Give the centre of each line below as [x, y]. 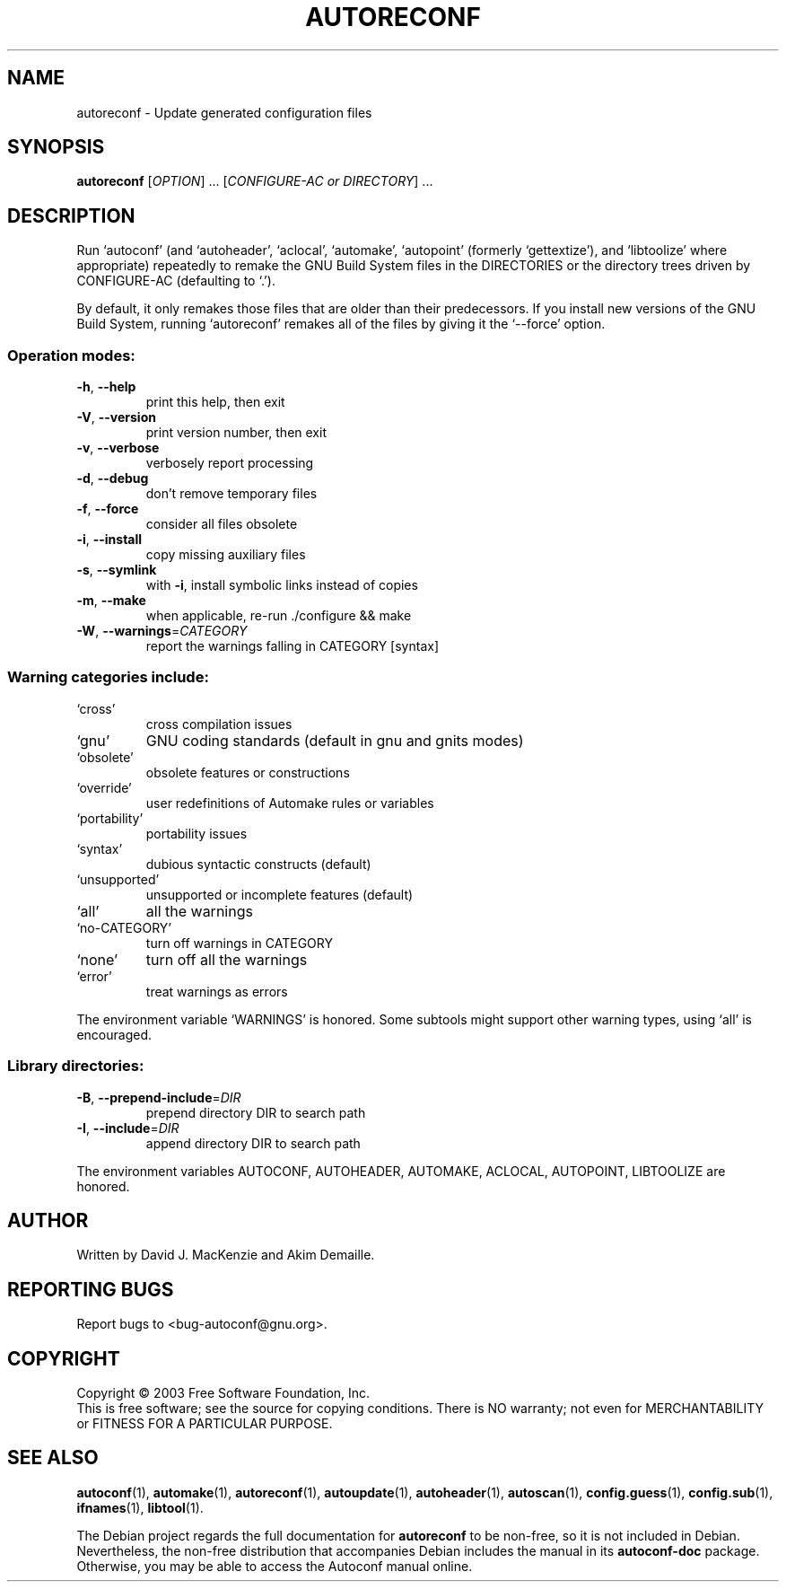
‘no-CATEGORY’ [124, 927]
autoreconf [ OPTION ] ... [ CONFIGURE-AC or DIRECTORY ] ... [255, 181]
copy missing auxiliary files [226, 555]
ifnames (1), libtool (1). [140, 1507]
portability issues [196, 833]
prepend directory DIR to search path [256, 1112]
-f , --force [108, 509]
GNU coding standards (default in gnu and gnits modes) [335, 740]
